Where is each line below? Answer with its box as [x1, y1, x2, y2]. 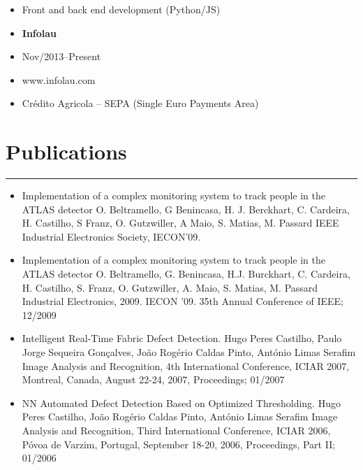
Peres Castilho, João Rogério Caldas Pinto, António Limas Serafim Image [22, 409, 338, 424]
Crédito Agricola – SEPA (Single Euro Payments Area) [22, 96, 259, 111]
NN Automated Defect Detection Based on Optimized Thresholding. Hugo [22, 395, 341, 410]
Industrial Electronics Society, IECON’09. [22, 229, 201, 243]
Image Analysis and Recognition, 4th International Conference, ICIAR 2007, [22, 358, 350, 373]
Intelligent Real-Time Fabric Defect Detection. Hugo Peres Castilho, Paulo [22, 331, 342, 346]
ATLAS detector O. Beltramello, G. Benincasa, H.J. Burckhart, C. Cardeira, [22, 266, 350, 281]
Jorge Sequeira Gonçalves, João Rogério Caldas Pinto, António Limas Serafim [22, 345, 356, 359]
